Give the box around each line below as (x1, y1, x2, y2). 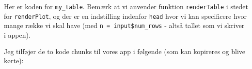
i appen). (4, 29, 31, 40)
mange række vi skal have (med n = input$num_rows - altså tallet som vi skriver (4, 20, 245, 30)
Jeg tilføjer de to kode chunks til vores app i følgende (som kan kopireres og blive (4, 46, 246, 56)
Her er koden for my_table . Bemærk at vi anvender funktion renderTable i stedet (4, 1, 249, 11)
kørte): (4, 55, 24, 66)
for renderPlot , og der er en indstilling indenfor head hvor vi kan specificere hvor (4, 11, 247, 21)
